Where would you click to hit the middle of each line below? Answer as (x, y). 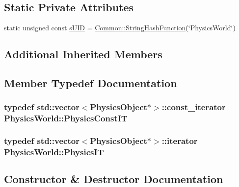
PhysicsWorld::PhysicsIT (54, 152)
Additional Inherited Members (83, 54)
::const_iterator (194, 107)
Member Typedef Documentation (91, 82)
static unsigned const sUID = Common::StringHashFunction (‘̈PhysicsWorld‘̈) (120, 28)
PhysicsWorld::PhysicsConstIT (66, 118)
